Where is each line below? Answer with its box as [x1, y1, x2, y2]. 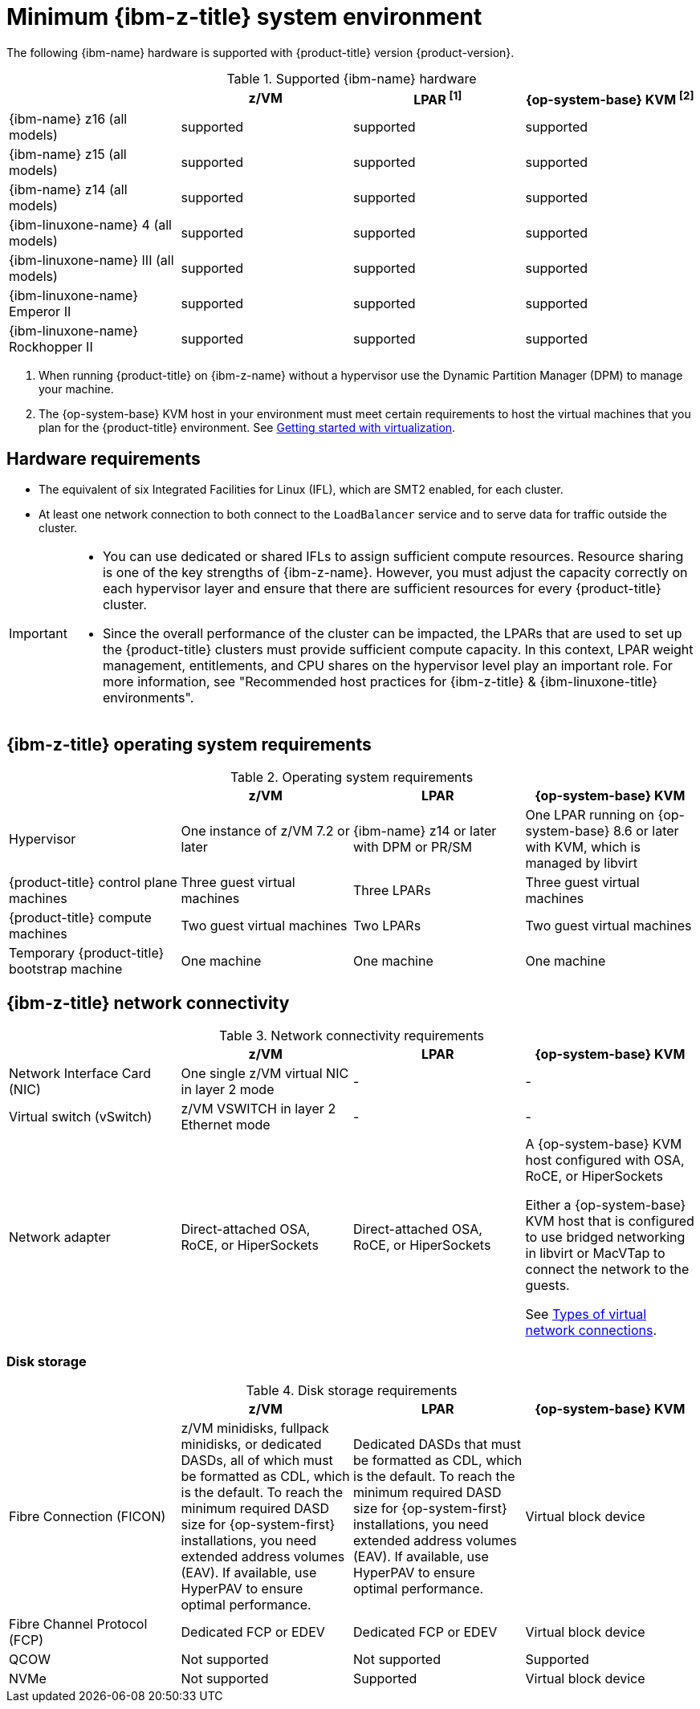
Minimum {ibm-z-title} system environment [6, 3, 482, 31]
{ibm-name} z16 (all [9, 111, 128, 128]
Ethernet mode [181, 1116, 271, 1133]
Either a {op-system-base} [525, 1196, 686, 1213]
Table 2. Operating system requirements [230, 768, 474, 785]
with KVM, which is [525, 838, 641, 855]
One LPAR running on [525, 806, 655, 823]
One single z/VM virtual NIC [181, 1064, 349, 1081]
